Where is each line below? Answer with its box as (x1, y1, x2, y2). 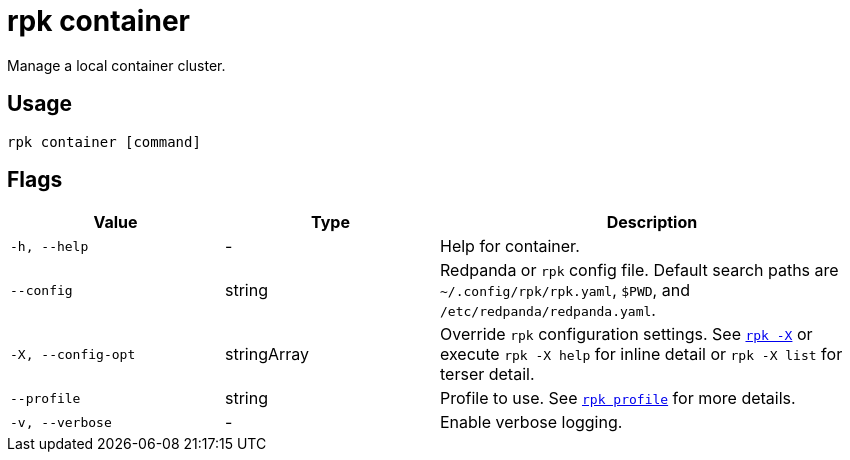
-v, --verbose (10, 414, 112, 430)
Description (606, 212, 698, 233)
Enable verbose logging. (440, 412, 623, 433)
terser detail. (440, 364, 535, 385)
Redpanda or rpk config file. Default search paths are (440, 260, 839, 281)
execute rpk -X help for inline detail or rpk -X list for (440, 344, 843, 365)
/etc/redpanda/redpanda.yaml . (440, 300, 656, 321)
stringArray (225, 344, 310, 365)
